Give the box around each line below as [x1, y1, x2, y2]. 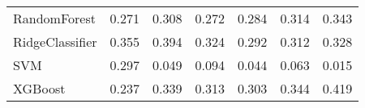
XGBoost [13, 79, 66, 98]
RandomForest [13, 9, 96, 27]
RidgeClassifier [13, 32, 97, 51]
